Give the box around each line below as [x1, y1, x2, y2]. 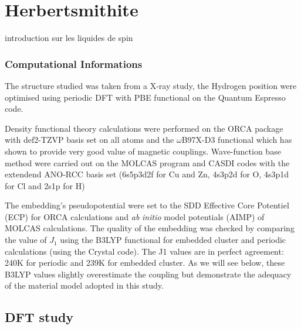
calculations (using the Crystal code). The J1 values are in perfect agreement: [5, 245, 284, 257]
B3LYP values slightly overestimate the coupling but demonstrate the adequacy [5, 268, 292, 280]
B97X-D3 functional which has [181, 133, 292, 146]
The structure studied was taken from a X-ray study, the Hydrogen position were [5, 79, 297, 91]
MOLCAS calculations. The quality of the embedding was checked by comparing [5, 222, 295, 234]
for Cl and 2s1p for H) [5, 179, 85, 191]
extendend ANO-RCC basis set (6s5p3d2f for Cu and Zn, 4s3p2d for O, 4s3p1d [5, 168, 289, 180]
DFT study [5, 308, 74, 326]
